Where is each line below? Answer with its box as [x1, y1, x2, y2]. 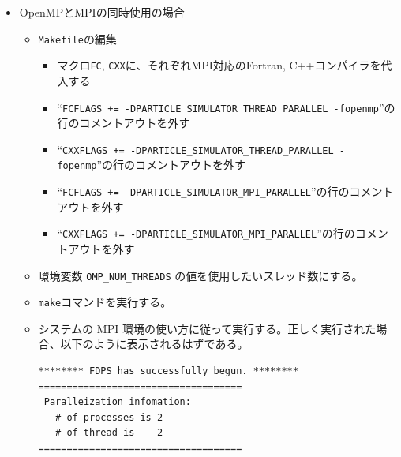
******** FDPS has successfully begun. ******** [38, 365, 298, 377]
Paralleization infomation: [43, 396, 191, 408]
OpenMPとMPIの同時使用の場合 [19, 4, 185, 20]
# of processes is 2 [55, 411, 163, 423]
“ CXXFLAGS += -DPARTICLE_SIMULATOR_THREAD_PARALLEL [57, 140, 334, 157]
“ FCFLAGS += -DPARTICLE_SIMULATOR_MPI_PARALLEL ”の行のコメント [57, 183, 394, 200]
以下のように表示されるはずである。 [60, 335, 249, 352]
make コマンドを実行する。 [38, 294, 172, 310]
